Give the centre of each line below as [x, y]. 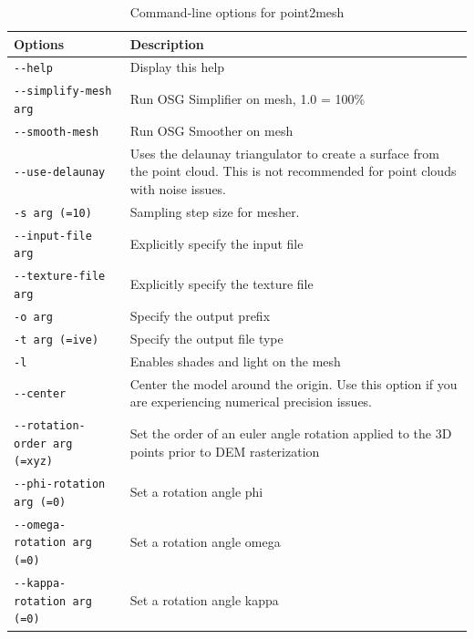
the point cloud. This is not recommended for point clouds [293, 171]
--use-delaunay [60, 173]
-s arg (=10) [53, 213]
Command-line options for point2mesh [237, 12]
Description [167, 43]
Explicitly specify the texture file [222, 284]
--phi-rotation [60, 484]
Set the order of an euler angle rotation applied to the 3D [291, 433]
